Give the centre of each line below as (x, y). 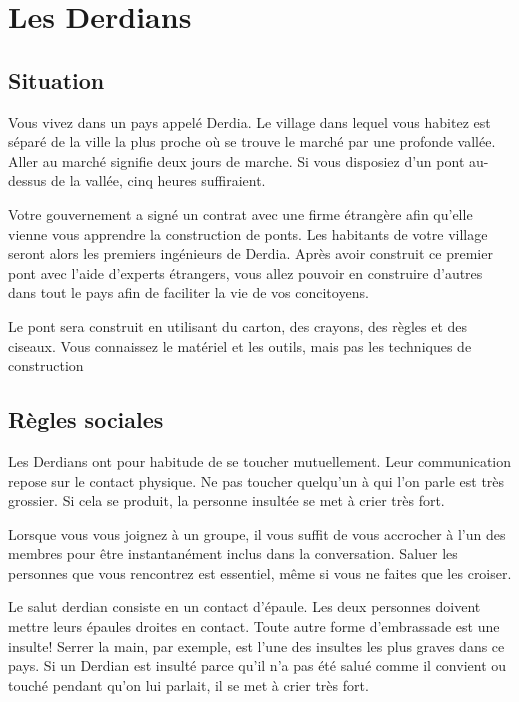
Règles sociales (86, 419)
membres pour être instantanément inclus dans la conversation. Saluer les (233, 553)
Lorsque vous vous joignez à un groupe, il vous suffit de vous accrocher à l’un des (257, 533)
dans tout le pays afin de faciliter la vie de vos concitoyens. (188, 292)
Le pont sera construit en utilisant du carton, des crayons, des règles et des (238, 325)
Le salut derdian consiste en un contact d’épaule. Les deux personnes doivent (244, 606)
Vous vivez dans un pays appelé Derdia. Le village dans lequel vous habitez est (249, 121)
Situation (56, 79)
